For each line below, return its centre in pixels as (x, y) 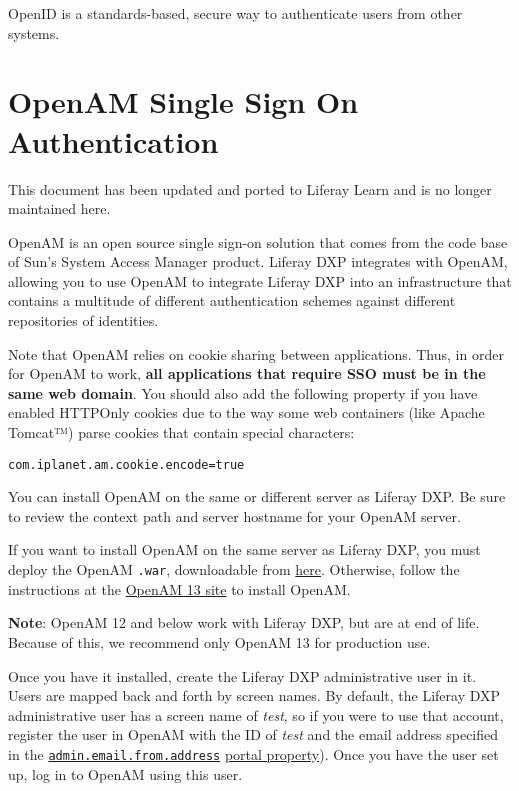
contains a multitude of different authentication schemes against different (232, 300)
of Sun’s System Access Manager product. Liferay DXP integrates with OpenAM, (258, 261)
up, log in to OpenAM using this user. (125, 773)
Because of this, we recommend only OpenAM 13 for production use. (219, 641)
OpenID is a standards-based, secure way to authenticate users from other (235, 13)
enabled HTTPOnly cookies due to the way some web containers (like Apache (246, 412)
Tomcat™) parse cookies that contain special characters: (181, 432)
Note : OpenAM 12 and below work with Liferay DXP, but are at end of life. (244, 622)
